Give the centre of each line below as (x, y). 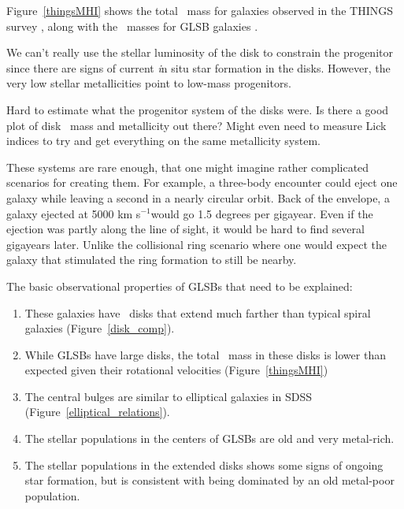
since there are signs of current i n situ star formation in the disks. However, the (198, 67)
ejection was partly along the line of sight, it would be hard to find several (185, 229)
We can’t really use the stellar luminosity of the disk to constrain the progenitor (200, 52)
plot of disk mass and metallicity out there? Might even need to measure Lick (196, 125)
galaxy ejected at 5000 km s (74, 213)
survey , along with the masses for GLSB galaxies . (132, 26)
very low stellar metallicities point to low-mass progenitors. (149, 83)
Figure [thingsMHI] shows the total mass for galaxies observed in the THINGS (200, 10)
